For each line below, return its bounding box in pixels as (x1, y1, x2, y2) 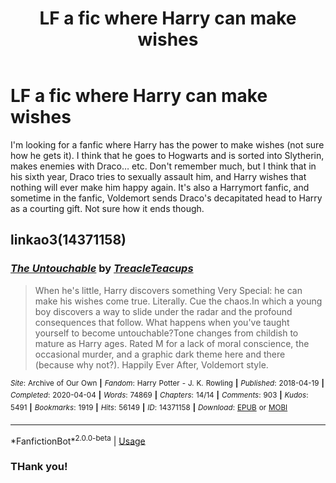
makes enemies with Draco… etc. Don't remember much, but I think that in (10, 160, 317, 172)
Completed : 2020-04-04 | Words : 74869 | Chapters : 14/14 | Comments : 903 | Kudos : (10, 390, 309, 401)
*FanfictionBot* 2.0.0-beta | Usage (10, 433, 146, 447)
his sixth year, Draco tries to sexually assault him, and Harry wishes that (10, 170, 307, 182)
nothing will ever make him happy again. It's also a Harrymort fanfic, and (10, 181, 310, 193)
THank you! (10, 460, 68, 474)
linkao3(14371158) (10, 232, 127, 249)
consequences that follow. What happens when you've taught (34, 316, 290, 328)
